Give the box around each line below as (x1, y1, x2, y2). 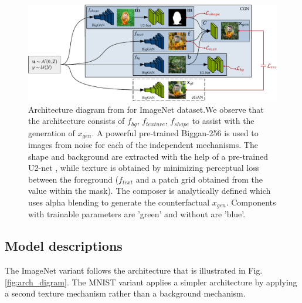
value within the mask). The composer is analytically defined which (28, 184, 271, 197)
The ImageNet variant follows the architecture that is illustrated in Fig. (5, 264, 263, 277)
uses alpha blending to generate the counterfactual (28, 196, 210, 208)
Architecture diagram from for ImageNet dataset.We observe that (28, 103, 264, 115)
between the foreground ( (28, 173, 119, 185)
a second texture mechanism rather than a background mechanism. (5, 287, 246, 299)
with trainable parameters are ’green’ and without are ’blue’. (28, 208, 246, 220)
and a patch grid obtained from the (135, 173, 263, 185)
